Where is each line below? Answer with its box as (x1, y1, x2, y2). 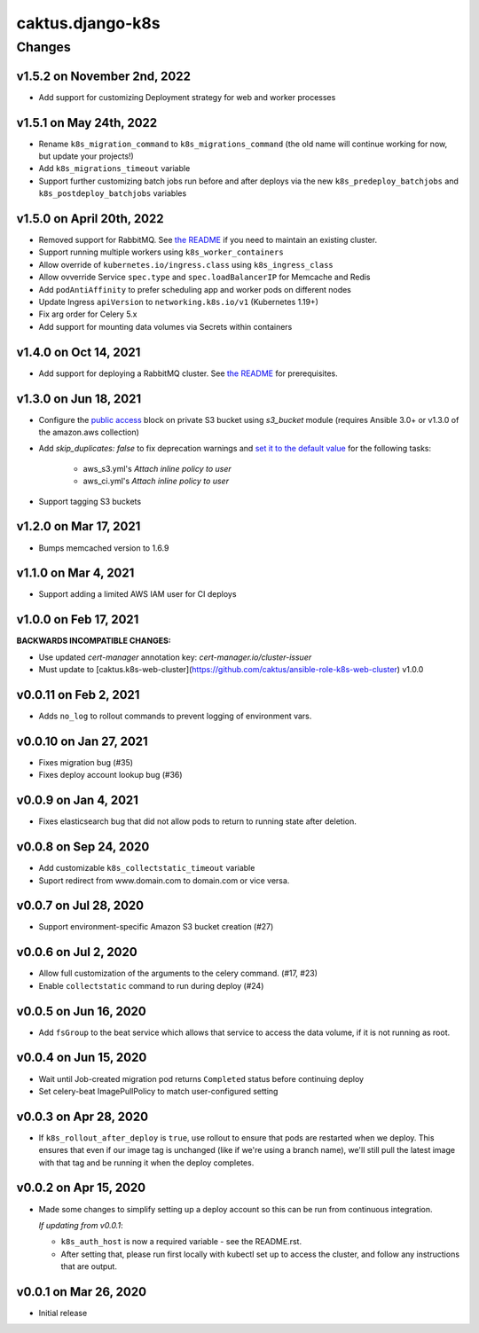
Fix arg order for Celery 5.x (38, 309, 137, 319)
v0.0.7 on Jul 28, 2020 (16, 898, 145, 913)
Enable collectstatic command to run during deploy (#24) (38, 980, 264, 991)
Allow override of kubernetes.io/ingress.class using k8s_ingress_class (38, 259, 334, 270)
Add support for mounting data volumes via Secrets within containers (38, 321, 293, 332)
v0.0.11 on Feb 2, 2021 (16, 687, 140, 702)
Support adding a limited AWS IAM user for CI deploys (38, 589, 237, 600)
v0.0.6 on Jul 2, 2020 (16, 945, 137, 960)
